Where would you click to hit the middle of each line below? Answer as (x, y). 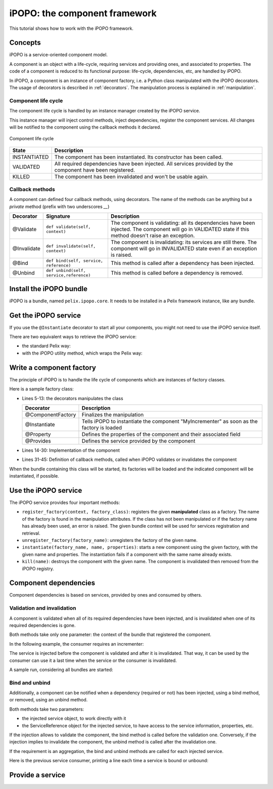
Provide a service (37, 775)
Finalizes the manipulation (113, 414)
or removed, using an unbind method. (49, 700)
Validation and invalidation (43, 608)
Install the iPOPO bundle (49, 289)
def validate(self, (69, 227)
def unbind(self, (66, 271)
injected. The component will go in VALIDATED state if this (180, 229)
